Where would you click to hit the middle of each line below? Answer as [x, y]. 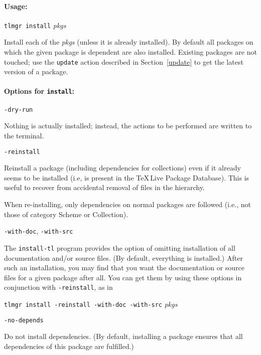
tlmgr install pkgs [35, 25]
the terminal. [24, 135]
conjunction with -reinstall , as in [58, 287]
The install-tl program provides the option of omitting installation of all [120, 247]
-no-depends [24, 320]
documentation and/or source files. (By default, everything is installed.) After [123, 257]
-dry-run [19, 110]
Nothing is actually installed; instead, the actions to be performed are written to [128, 126]
